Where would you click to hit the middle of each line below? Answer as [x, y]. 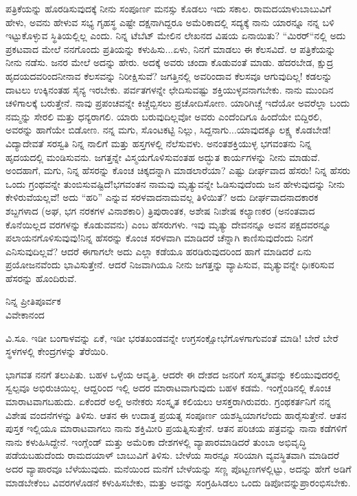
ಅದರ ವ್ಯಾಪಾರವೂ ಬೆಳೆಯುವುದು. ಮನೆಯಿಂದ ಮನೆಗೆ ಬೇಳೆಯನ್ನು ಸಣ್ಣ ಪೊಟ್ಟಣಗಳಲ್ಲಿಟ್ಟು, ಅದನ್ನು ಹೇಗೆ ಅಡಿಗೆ [178, 468]
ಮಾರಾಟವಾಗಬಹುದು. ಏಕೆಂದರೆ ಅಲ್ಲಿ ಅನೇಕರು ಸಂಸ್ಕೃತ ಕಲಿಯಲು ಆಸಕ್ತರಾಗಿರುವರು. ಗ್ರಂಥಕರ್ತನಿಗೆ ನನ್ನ [169, 401]
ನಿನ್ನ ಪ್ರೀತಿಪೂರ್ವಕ [33, 301]
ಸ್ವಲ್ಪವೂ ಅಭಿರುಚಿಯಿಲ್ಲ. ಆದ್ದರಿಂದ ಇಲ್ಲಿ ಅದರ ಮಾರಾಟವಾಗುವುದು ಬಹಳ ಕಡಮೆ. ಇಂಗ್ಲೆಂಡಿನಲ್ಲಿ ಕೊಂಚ [169, 388]
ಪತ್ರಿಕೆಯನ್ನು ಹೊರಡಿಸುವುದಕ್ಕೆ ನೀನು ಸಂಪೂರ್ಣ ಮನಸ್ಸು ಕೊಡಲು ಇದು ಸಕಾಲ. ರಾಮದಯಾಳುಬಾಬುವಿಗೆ [169, 8]
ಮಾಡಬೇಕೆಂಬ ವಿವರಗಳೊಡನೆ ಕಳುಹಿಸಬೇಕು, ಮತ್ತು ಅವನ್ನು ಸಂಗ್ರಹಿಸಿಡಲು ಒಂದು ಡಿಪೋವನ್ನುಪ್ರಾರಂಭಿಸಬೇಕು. [178, 482]
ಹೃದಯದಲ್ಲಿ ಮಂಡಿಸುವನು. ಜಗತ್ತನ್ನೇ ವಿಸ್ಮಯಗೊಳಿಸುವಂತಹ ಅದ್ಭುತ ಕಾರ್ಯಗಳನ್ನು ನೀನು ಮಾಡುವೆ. [163, 157]
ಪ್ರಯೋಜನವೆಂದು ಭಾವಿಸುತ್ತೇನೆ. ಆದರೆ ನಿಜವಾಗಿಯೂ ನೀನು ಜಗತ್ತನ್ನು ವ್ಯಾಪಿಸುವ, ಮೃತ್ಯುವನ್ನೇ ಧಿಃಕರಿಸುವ [170, 265]
